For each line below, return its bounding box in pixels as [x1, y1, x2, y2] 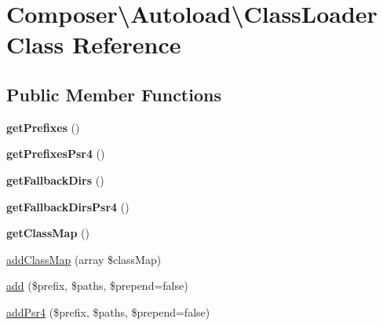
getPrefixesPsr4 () [6, 145, 105, 162]
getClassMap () [6, 225, 89, 241]
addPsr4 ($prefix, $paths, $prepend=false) [6, 303, 210, 320]
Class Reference [6, 28, 181, 60]
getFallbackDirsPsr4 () [6, 198, 129, 214]
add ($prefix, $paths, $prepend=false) [6, 277, 188, 294]
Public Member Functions [6, 82, 221, 106]
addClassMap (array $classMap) [6, 251, 162, 267]
